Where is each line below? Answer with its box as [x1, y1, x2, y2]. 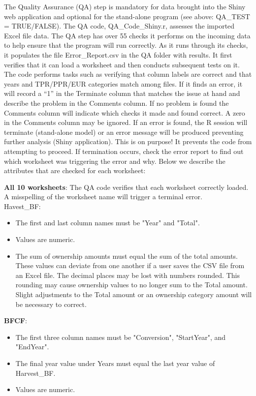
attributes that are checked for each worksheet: [4, 165, 146, 176]
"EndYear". [15, 341, 49, 352]
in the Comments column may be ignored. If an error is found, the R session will [4, 117, 248, 127]
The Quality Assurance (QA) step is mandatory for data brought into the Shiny [4, 1, 246, 11]
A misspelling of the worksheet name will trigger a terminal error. [4, 191, 202, 202]
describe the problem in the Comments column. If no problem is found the [4, 97, 229, 108]
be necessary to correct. [15, 299, 87, 309]
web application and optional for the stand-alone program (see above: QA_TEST [4, 11, 250, 21]
